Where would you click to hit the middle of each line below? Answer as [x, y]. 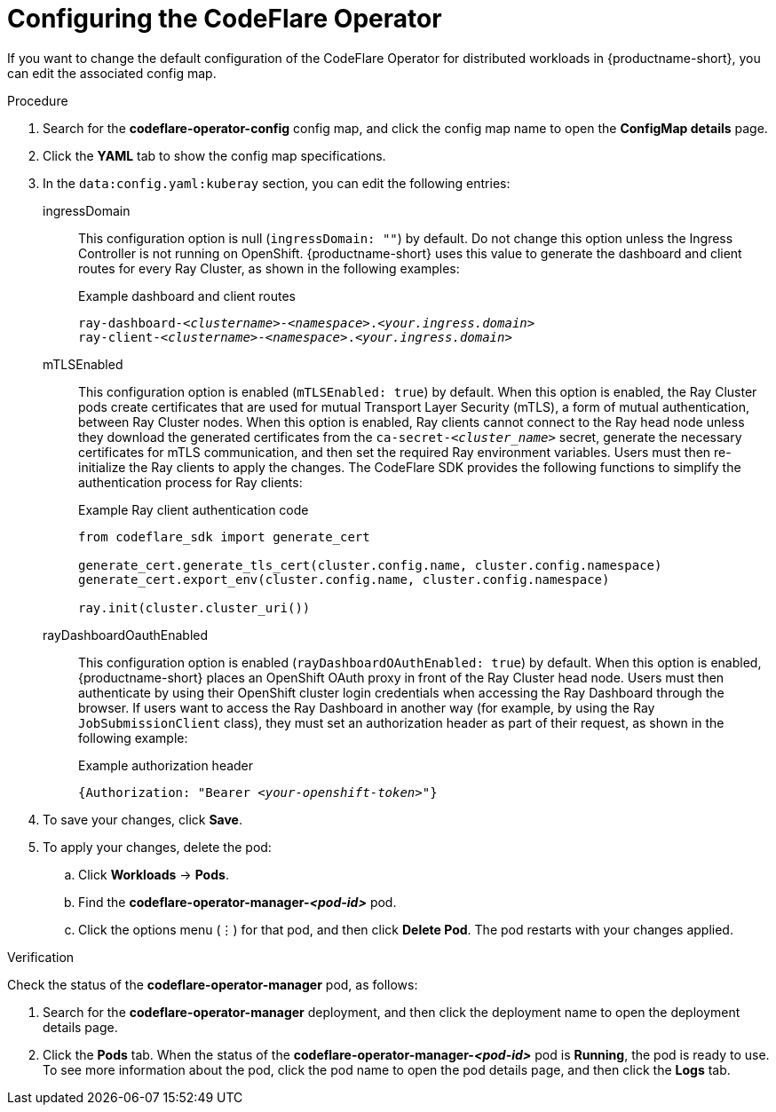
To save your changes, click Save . [143, 819]
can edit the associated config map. [112, 73]
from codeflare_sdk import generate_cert [224, 536]
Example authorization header [166, 765]
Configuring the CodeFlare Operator [225, 19]
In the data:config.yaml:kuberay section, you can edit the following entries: [277, 183]
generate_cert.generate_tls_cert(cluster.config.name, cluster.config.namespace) [370, 565]
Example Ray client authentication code [194, 509]
